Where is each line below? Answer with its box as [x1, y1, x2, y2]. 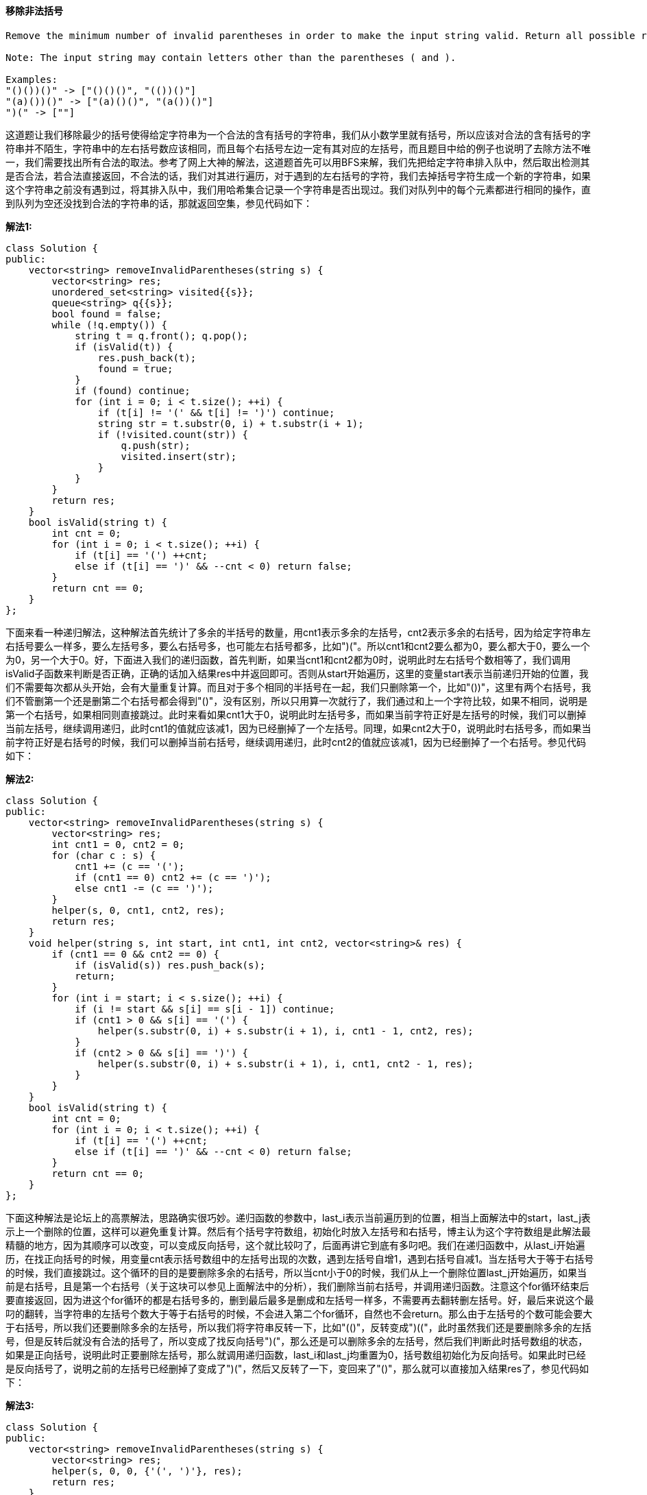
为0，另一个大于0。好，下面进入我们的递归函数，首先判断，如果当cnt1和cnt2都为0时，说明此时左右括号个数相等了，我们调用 [5, 653, 571, 666]
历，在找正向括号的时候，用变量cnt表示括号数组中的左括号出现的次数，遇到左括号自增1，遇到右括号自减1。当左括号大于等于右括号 [5, 1252, 594, 1265]
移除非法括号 [5, 5, 63, 16]
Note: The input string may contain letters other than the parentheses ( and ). [5, 51, 456, 63]
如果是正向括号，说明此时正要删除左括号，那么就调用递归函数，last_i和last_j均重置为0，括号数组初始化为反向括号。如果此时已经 [5, 1348, 586, 1361]
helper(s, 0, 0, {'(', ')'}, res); [51, 1465, 243, 1476]
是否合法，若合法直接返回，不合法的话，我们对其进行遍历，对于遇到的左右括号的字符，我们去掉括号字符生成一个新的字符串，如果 [5, 169, 591, 182]
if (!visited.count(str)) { [97, 428, 249, 440]
